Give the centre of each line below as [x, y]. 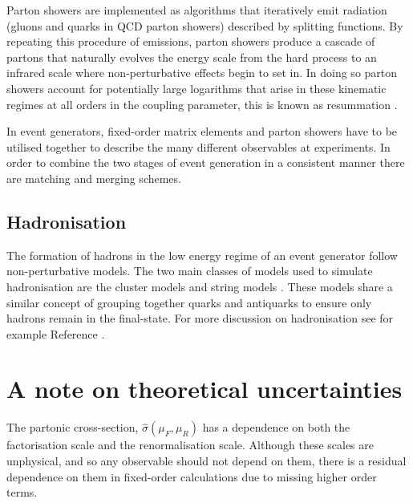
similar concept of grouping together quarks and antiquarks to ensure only [189, 302]
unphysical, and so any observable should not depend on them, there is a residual [206, 461]
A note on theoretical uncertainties [204, 389]
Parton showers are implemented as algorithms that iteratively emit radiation [197, 10]
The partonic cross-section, [73, 427]
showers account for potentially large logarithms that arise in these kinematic [196, 88]
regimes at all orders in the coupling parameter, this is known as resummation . [202, 104]
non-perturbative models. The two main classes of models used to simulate [190, 271]
